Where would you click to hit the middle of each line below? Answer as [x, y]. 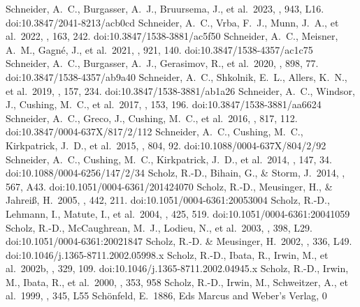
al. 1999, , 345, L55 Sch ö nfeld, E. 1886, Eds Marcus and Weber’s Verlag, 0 [166, 295]
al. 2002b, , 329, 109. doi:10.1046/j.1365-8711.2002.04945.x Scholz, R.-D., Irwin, [177, 268]
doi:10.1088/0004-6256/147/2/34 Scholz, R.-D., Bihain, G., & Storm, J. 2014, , [175, 173]
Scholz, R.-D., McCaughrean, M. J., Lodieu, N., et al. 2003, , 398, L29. [159, 227]
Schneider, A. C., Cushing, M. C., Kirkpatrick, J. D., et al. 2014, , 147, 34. [169, 159]
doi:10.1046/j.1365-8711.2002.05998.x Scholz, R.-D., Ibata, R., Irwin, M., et [167, 254]
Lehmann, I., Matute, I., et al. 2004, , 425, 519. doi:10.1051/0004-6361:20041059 [178, 213]
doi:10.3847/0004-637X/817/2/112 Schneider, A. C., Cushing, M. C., [154, 132]
